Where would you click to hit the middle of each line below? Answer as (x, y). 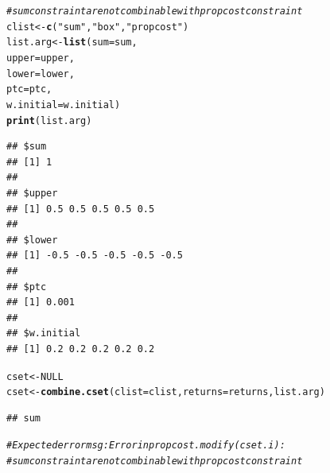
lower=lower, (41, 74)
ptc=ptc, (29, 89)
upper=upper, (41, 58)
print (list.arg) (49, 120)
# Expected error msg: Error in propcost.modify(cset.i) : (146, 446)
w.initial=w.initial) (64, 105)
